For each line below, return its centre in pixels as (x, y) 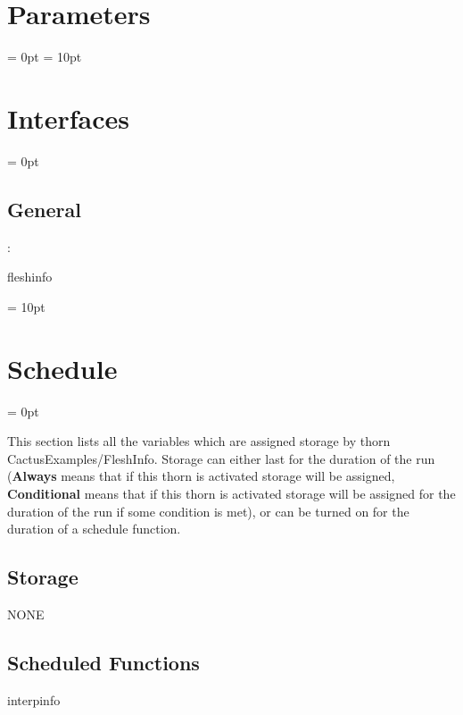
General (44, 209)
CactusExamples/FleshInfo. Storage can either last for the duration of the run (221, 458)
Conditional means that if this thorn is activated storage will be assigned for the (231, 493)
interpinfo (34, 699)
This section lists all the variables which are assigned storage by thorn (199, 441)
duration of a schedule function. (94, 529)
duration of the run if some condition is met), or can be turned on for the (208, 511)
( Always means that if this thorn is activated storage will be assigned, (201, 476)
